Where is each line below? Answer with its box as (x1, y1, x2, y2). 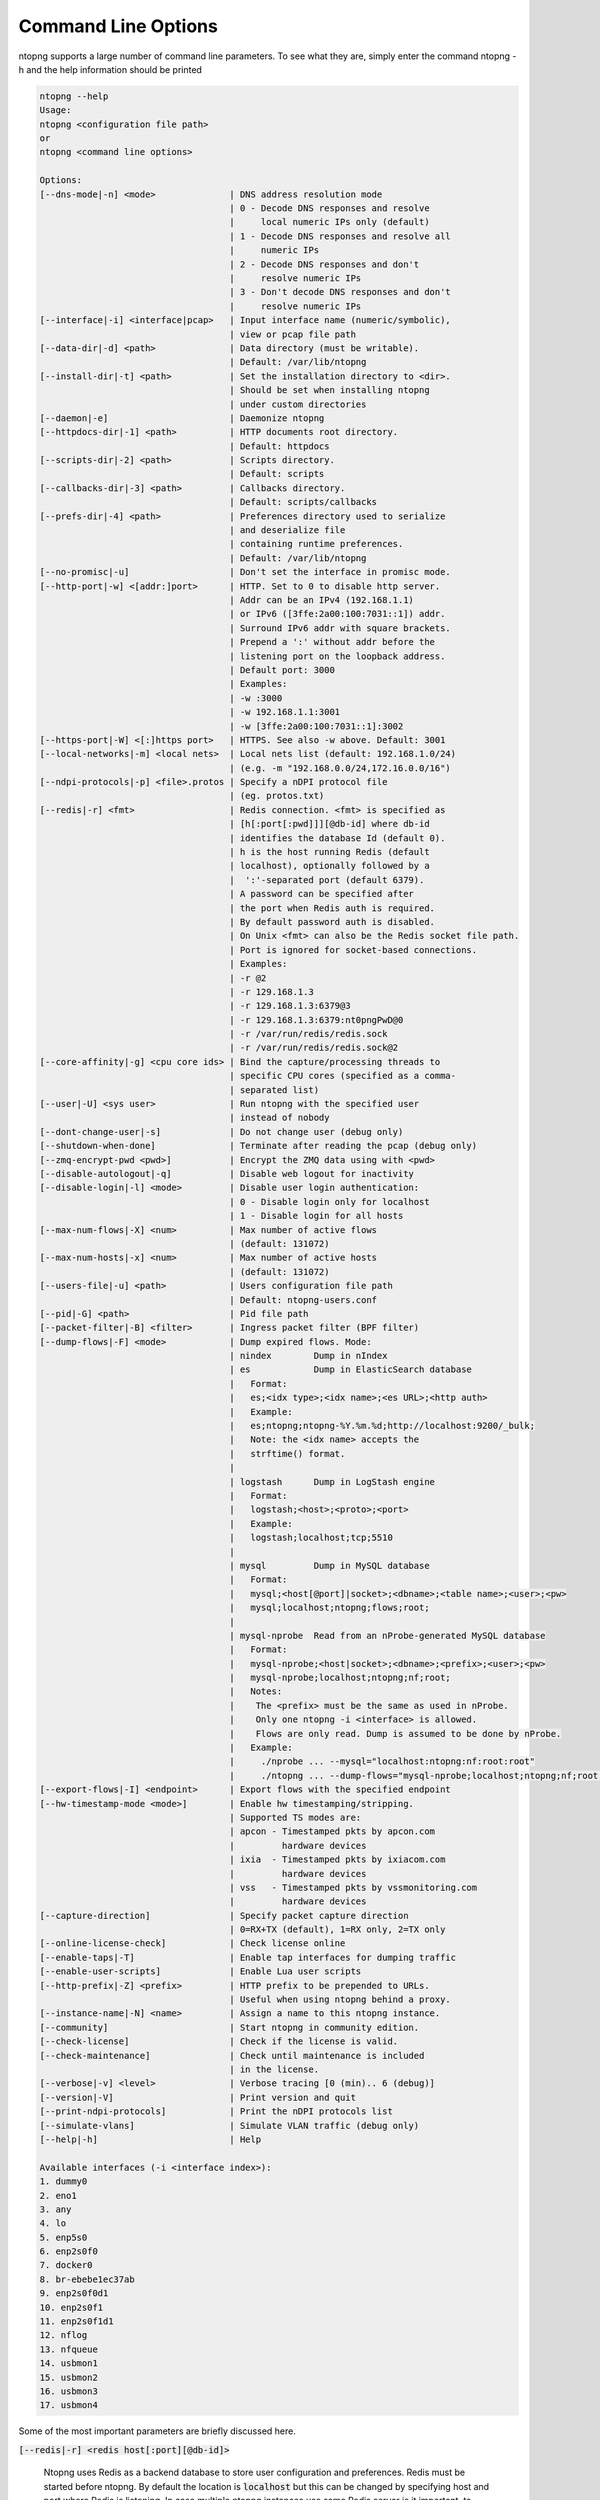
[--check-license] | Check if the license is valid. (39, 2036, 399, 2047)
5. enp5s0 (39, 2231, 88, 2243)
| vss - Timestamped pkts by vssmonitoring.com (229, 1881, 478, 1893)
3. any (39, 2203, 72, 2215)
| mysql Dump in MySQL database (229, 1560, 430, 1571)
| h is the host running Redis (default (229, 846, 430, 858)
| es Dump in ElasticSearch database (229, 1364, 472, 1375)
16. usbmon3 (39, 2385, 99, 2397)
